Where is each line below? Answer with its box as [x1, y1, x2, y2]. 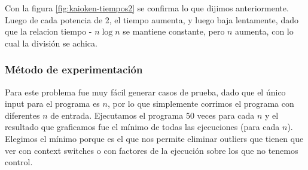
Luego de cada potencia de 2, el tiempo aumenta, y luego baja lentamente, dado [5, 13, 298, 26]
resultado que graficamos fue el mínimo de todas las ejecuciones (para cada [5, 120, 280, 133]
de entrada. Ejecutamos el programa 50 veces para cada [50, 109, 255, 121]
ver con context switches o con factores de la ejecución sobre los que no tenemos [5, 144, 298, 156]
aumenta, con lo [235, 25, 294, 38]
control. [5, 156, 33, 168]
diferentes [5, 109, 40, 121]
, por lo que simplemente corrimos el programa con [107, 97, 294, 110]
